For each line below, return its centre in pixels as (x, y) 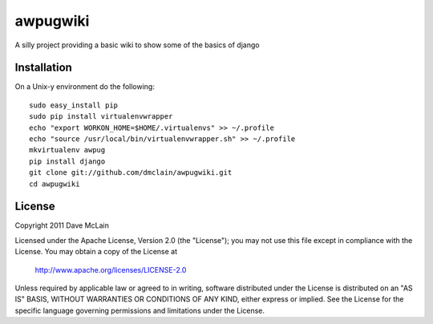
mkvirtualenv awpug (67, 150)
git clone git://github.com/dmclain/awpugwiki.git (131, 173)
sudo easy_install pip (74, 105)
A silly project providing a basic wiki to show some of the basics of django (137, 45)
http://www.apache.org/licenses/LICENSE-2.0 (111, 269)
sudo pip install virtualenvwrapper (101, 117)
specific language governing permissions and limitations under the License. (140, 310)
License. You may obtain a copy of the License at (96, 252)
